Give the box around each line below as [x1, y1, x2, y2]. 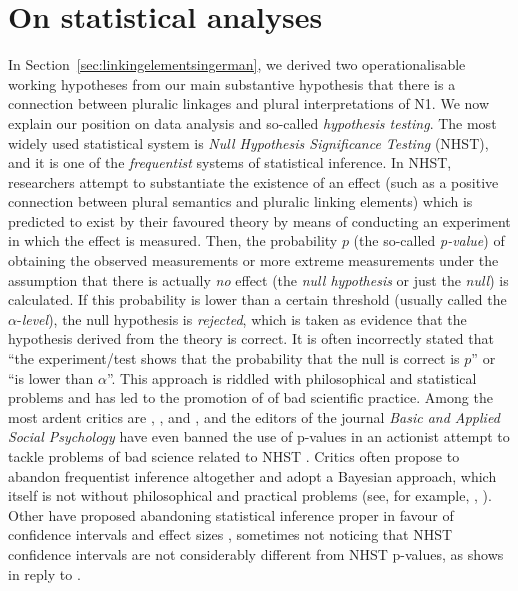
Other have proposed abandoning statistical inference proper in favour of [8, 504, 454, 525]
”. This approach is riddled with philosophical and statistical [106, 367, 477, 388]
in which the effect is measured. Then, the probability [8, 230, 338, 251]
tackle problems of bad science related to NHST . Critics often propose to [8, 446, 460, 466]
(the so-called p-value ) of [353, 230, 505, 251]
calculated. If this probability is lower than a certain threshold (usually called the [8, 289, 507, 310]
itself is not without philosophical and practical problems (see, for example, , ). [8, 485, 492, 506]
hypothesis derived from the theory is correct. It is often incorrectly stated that [8, 328, 494, 349]
